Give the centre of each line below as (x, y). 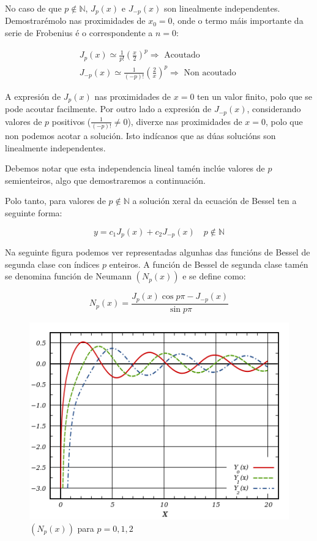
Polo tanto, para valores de (55, 201)
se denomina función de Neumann (68, 276)
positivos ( (71, 121)
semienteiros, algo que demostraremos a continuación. (105, 180)
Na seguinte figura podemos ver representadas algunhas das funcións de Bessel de (158, 252)
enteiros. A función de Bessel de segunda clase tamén (209, 264)
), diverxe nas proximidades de (185, 121)
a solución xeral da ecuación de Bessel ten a (214, 201)
